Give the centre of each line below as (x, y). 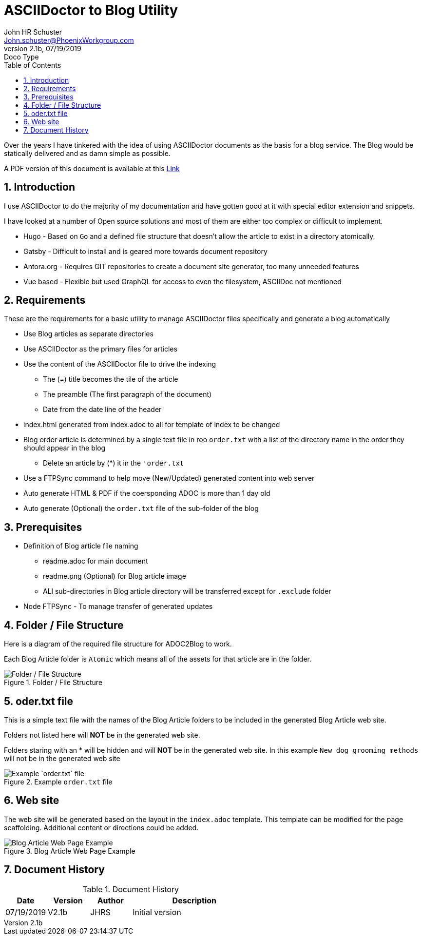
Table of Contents (33, 65)
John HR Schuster (33, 32)
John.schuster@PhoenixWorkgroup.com (69, 40)
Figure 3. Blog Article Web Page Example (70, 851)
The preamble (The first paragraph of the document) (127, 394)
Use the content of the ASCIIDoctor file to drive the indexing (120, 364)
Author (110, 900)
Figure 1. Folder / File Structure (53, 683)
